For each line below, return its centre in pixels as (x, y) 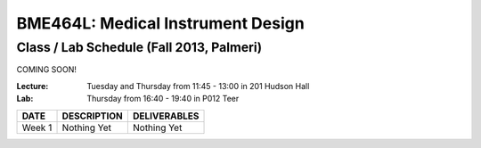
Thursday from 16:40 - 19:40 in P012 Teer (163, 99)
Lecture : (33, 86)
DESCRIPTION (93, 116)
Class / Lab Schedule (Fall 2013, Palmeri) (139, 47)
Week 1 (37, 127)
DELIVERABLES (166, 116)
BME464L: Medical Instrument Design (160, 23)
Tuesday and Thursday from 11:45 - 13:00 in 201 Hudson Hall (198, 86)
